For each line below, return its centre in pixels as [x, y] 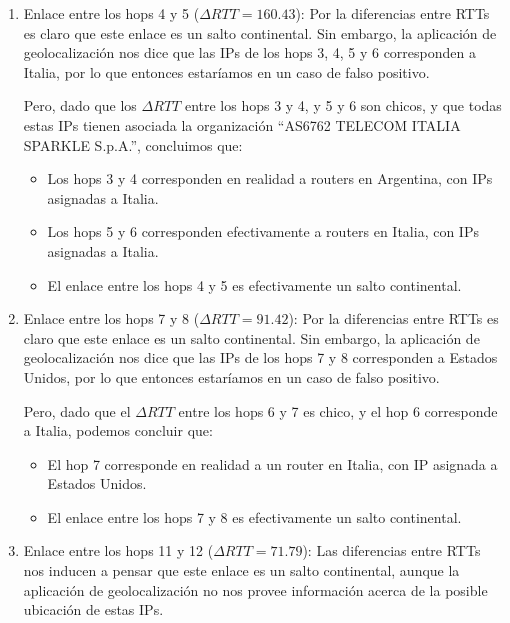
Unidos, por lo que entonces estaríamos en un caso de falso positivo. [231, 376]
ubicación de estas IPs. [93, 609]
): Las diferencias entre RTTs [391, 550]
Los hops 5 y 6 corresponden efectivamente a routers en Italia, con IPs [263, 231]
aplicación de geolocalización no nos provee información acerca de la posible [255, 589]
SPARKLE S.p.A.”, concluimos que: [133, 144]
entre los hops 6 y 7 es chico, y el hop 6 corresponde [338, 410]
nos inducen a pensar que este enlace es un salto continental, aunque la [241, 570]
